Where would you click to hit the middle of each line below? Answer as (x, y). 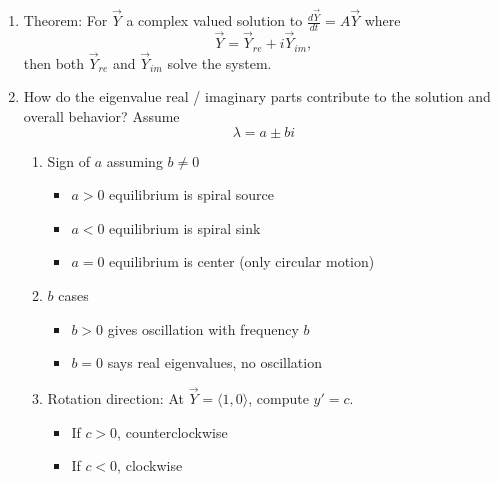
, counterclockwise (172, 431)
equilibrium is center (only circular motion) (242, 261)
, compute (278, 397)
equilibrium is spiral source (191, 194)
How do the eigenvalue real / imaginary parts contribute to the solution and (257, 96)
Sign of (68, 160)
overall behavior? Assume (101, 115)
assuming (134, 160)
